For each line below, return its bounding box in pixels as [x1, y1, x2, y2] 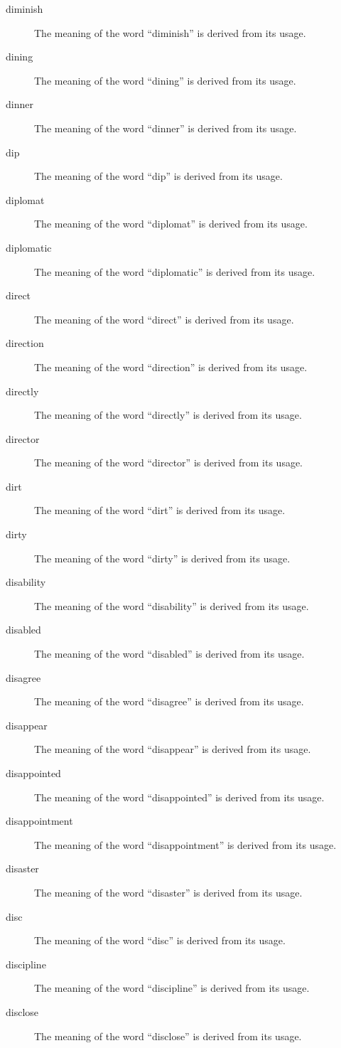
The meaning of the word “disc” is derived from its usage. [34, 933, 286, 948]
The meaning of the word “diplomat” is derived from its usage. [34, 216, 308, 231]
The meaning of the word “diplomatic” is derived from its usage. [34, 264, 315, 279]
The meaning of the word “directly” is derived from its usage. [34, 407, 302, 422]
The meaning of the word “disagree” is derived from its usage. [34, 694, 304, 709]
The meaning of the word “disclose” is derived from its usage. [34, 1028, 302, 1043]
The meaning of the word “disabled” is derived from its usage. [34, 646, 305, 661]
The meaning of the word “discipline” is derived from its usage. [34, 980, 310, 995]
